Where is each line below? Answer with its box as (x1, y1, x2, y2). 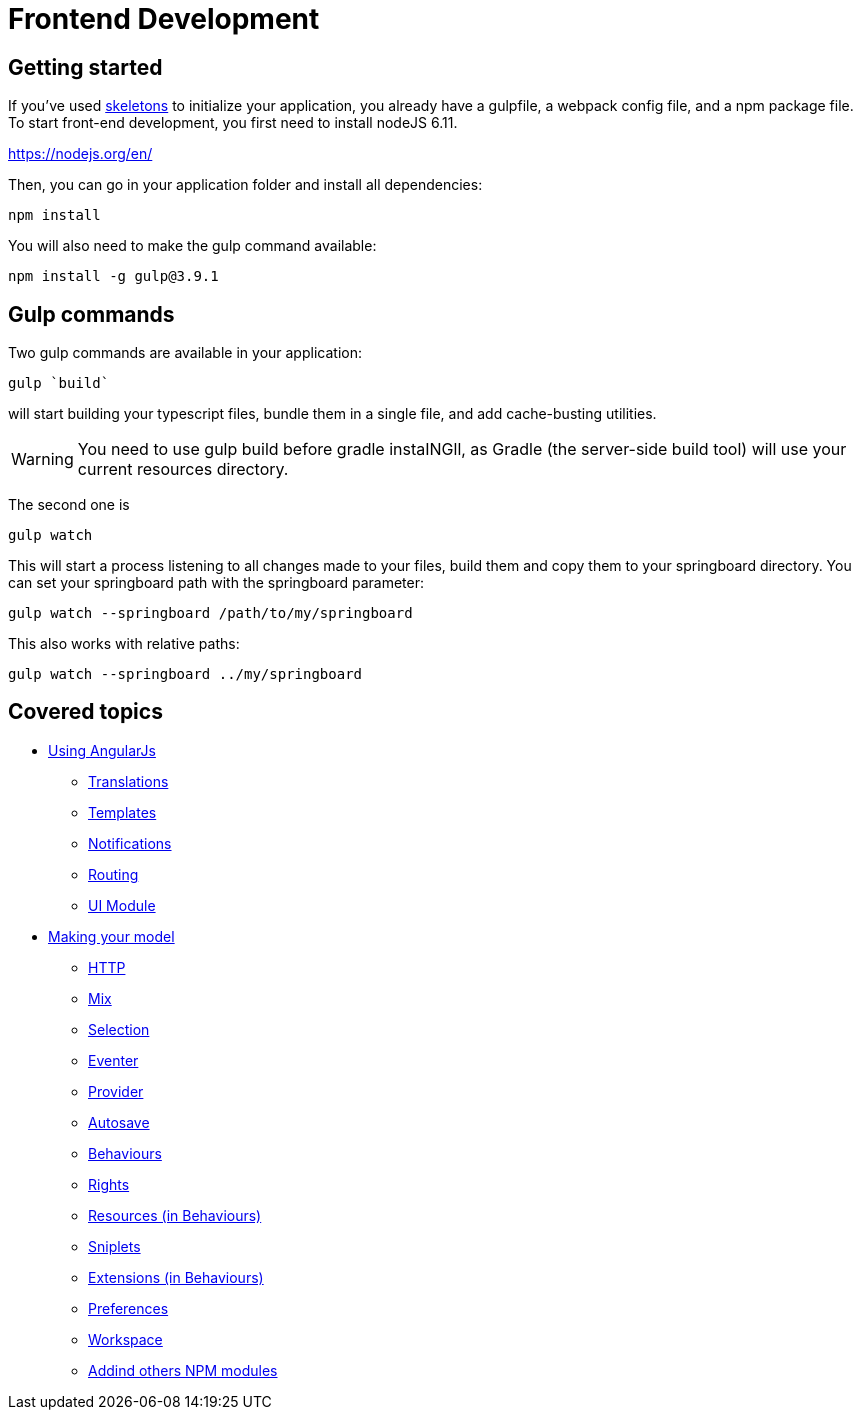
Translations (88, 772, 169, 790)
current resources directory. (77, 459, 289, 480)
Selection (88, 1020, 150, 1038)
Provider (88, 1082, 144, 1100)
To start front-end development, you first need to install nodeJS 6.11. (8, 114, 458, 132)
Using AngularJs (48, 741, 156, 759)
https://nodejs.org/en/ (8, 145, 153, 163)
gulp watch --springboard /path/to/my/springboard (8, 605, 413, 622)
